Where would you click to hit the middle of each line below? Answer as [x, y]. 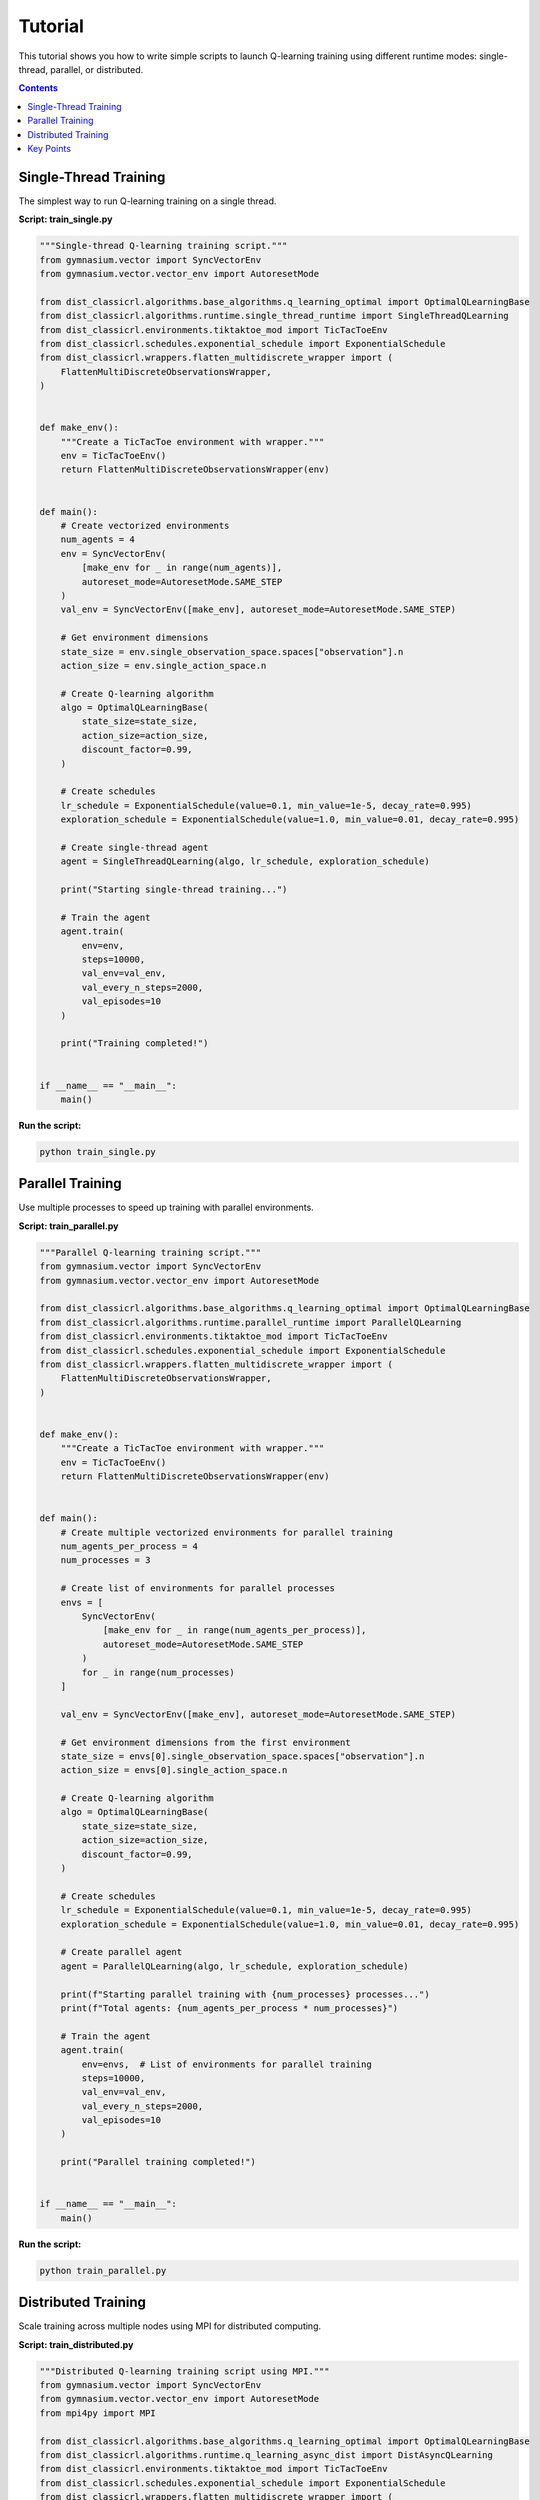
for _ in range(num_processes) [158, 1672]
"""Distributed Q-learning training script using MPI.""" [184, 2371]
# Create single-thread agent [134, 847]
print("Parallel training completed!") [158, 2162]
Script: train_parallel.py [68, 1226]
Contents [38, 88]
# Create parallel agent [121, 1952]
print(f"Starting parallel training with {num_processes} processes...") [245, 1994]
